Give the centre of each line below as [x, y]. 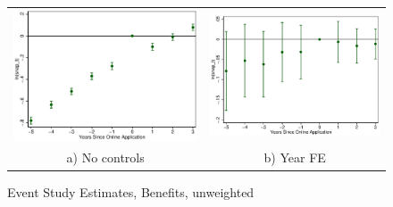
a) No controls [105, 157]
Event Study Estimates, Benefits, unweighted [131, 191]
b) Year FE [295, 157]
